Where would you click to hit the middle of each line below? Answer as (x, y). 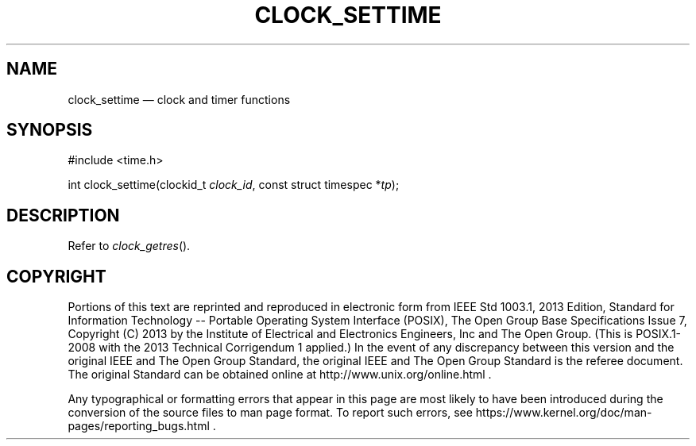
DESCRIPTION (63, 215)
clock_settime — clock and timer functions (179, 99)
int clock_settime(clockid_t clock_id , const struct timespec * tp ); (234, 185)
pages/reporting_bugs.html (139, 426)
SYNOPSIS (50, 130)
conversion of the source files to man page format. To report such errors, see (270, 413)
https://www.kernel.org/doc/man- (564, 413)
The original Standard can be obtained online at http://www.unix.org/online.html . (280, 375)
